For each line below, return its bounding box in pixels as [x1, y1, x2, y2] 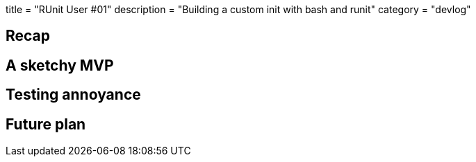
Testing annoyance [6, 86, 141, 104]
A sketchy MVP [6, 56, 114, 74]
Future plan [6, 115, 86, 133]
